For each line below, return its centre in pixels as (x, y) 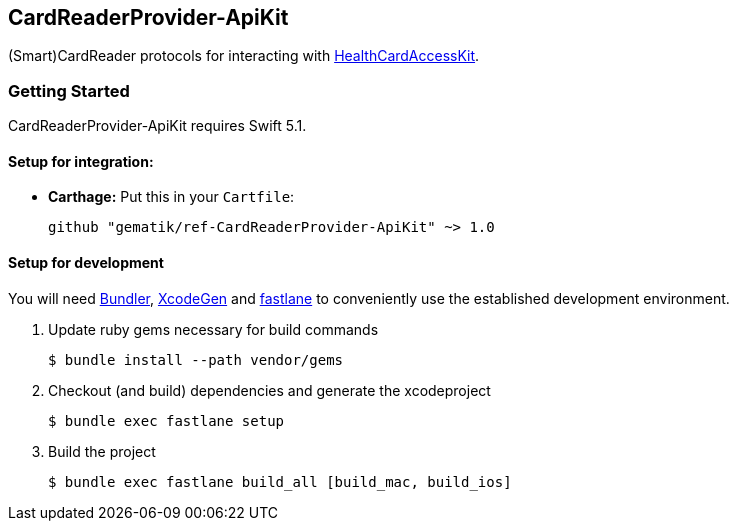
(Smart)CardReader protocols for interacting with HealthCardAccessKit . (244, 56)
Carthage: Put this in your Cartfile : (171, 197)
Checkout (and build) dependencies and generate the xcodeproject (269, 390)
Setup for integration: (81, 161)
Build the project (102, 451)
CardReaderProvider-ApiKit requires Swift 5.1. (157, 126)
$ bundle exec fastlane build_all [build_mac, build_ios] (280, 481)
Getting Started (69, 90)
